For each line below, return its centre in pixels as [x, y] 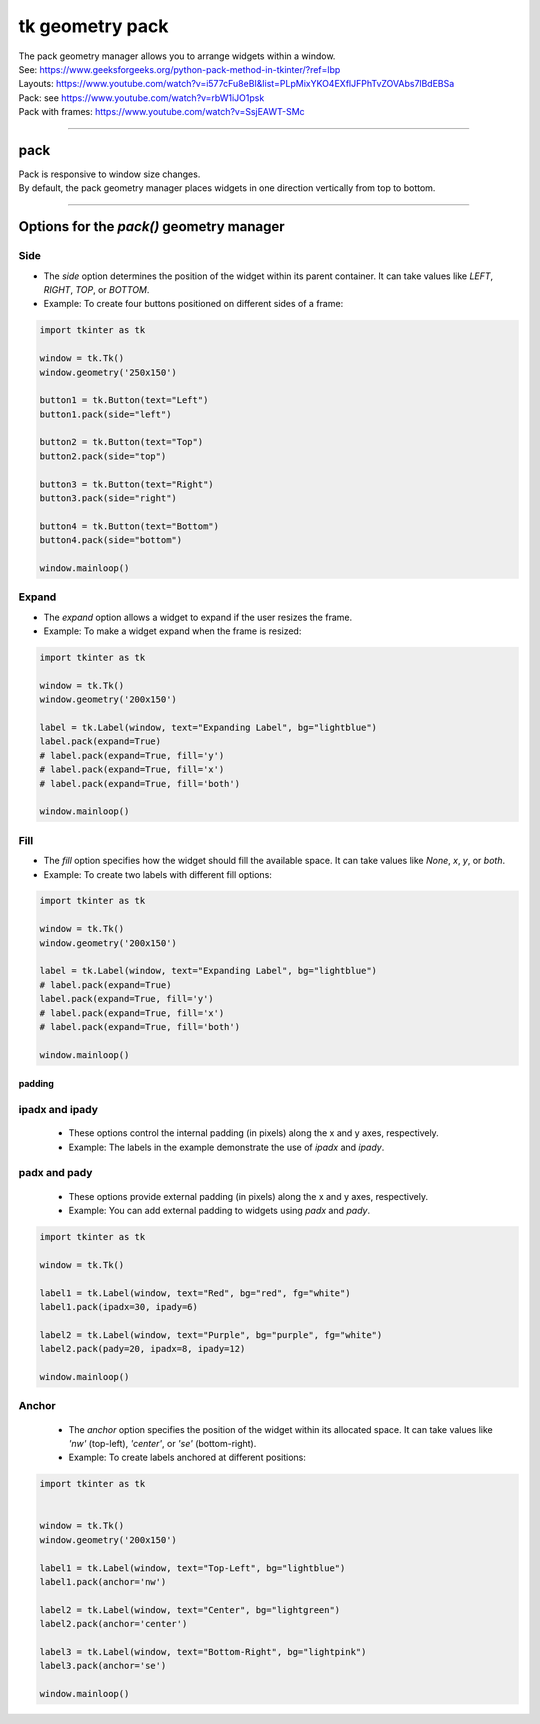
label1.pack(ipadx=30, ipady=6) [119, 1306]
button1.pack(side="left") [105, 414]
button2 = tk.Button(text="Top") [121, 442]
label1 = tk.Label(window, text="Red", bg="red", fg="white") [195, 1293]
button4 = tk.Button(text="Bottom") [129, 526]
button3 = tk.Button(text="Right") [126, 484]
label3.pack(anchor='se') [103, 1666]
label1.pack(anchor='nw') [103, 1581]
